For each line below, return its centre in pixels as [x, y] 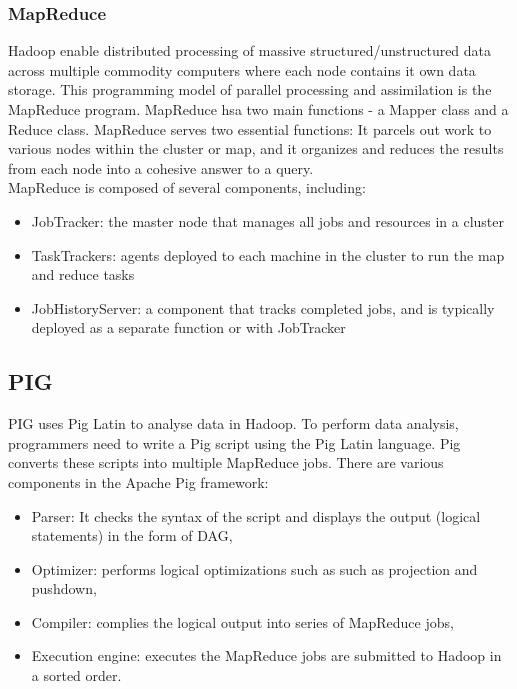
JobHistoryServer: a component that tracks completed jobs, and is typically [263, 307]
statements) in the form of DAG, [132, 535]
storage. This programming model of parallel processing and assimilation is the [250, 89]
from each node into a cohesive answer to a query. [161, 167]
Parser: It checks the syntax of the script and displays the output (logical [256, 515]
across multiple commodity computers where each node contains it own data [242, 69]
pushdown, [64, 588]
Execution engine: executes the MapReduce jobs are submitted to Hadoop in [266, 655]
